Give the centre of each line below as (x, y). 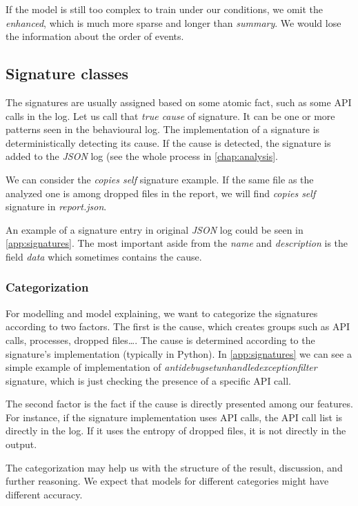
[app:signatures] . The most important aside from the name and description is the (177, 243)
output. (21, 444)
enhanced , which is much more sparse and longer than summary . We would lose (173, 22)
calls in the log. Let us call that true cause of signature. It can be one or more (170, 115)
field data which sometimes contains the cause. (104, 256)
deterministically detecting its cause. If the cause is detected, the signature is (168, 142)
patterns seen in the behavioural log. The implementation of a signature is (163, 129)
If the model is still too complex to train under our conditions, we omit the (165, 9)
